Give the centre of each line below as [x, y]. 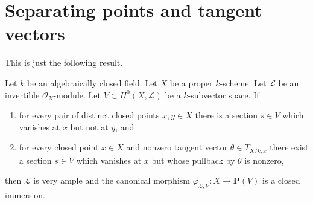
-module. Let [77, 95]
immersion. [25, 195]
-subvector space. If [223, 95]
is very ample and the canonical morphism [112, 180]
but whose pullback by [193, 160]
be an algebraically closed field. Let [92, 82]
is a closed [281, 180]
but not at [89, 127]
